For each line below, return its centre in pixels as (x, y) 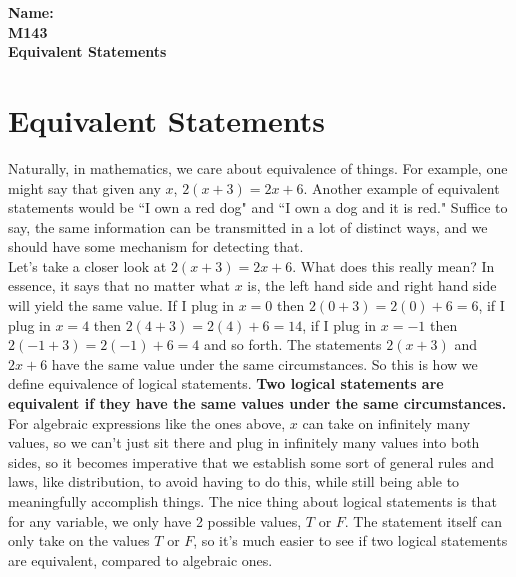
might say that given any (84, 187)
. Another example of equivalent (401, 187)
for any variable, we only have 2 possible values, (155, 520)
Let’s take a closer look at (87, 265)
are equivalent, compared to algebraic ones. (140, 559)
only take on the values (79, 540)
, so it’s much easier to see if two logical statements (350, 540)
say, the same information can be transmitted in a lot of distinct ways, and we (248, 226)
